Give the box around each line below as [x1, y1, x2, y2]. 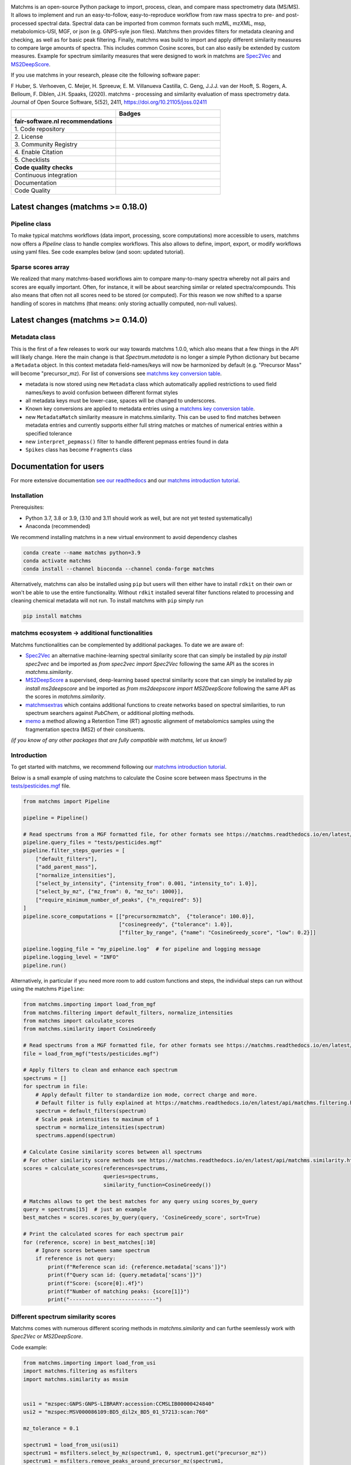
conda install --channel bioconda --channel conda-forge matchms [23, 565, 215, 573]
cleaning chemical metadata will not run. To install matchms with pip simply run [11, 597, 204, 604]
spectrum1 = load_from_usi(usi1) [23, 1442, 119, 1448]
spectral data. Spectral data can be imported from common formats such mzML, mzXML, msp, [37, 19, 266, 26]
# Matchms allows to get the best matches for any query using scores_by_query [23, 1198, 258, 1204]
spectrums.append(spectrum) [35, 1132, 116, 1139]
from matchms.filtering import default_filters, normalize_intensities [23, 1009, 233, 1016]
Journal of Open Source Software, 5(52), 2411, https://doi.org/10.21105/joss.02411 [11, 98, 207, 105]
